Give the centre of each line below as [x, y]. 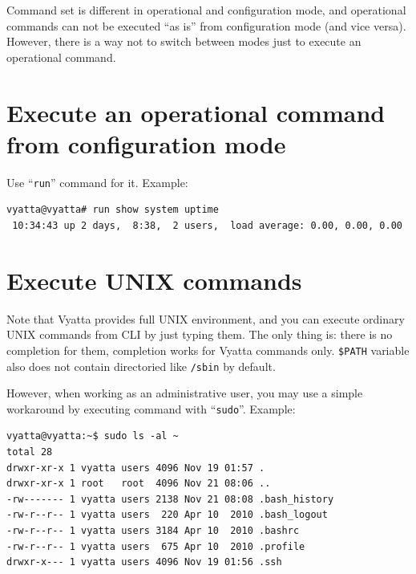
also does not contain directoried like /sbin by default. [141, 366]
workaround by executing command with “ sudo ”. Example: [151, 408]
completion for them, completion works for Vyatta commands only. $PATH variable [208, 350]
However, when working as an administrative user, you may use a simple [185, 393]
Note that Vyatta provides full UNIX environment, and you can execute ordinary [206, 318]
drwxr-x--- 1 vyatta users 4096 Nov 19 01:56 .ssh [144, 562]
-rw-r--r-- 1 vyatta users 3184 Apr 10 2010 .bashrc [153, 530]
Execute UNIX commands [154, 280]
